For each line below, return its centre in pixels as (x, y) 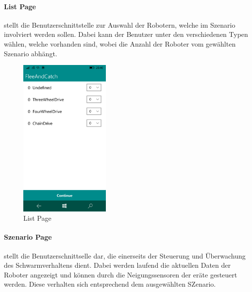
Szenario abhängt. (31, 53)
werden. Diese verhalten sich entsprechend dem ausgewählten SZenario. (110, 284)
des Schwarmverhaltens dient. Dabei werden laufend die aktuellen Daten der (117, 265)
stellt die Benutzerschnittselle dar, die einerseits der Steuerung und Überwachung (125, 255)
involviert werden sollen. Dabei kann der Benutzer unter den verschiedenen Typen (126, 34)
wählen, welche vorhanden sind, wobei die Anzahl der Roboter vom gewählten (120, 43)
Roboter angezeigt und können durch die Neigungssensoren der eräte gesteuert (121, 274)
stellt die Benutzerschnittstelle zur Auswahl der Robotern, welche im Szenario (120, 24)
